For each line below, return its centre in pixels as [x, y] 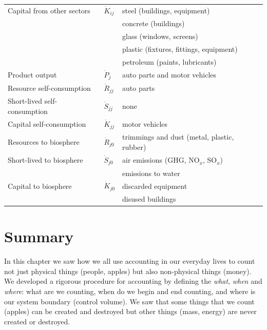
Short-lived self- [33, 101]
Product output [32, 75]
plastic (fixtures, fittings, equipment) [180, 49]
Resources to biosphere [44, 142]
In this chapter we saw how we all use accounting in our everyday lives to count [130, 261]
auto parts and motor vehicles [169, 75]
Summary [39, 236]
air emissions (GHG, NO [161, 160]
